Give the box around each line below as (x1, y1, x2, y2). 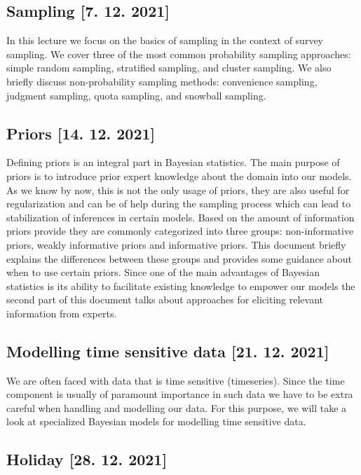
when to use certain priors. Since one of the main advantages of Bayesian (6, 265, 320, 280)
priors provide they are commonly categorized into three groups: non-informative (6, 223, 354, 238)
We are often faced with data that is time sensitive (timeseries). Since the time (6, 373, 345, 387)
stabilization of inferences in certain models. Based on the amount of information (6, 209, 355, 224)
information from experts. (6, 305, 117, 320)
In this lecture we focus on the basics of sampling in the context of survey (6, 33, 324, 48)
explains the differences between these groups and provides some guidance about (6, 251, 352, 266)
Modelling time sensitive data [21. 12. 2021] (6, 340, 329, 362)
